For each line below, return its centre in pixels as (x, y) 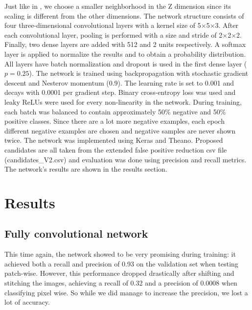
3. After (227, 25)
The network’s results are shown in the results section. (86, 169)
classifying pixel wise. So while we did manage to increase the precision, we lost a (126, 292)
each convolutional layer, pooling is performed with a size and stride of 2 (114, 34)
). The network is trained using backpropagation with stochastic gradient (139, 73)
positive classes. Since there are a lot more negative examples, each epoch (115, 121)
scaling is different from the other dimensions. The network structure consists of (124, 15)
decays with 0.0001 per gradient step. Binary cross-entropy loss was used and (120, 92)
